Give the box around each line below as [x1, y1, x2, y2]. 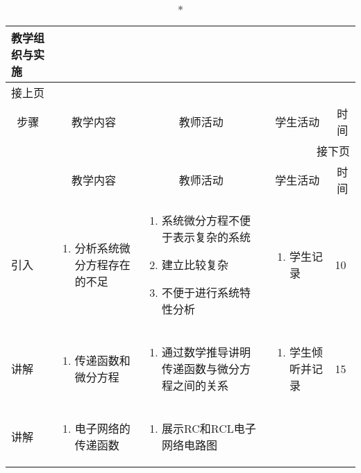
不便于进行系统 [161, 284, 240, 300]
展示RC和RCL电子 [161, 420, 256, 436]
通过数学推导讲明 [161, 344, 251, 360]
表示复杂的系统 [172, 229, 251, 245]
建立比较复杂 [161, 257, 228, 273]
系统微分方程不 [161, 212, 240, 228]
